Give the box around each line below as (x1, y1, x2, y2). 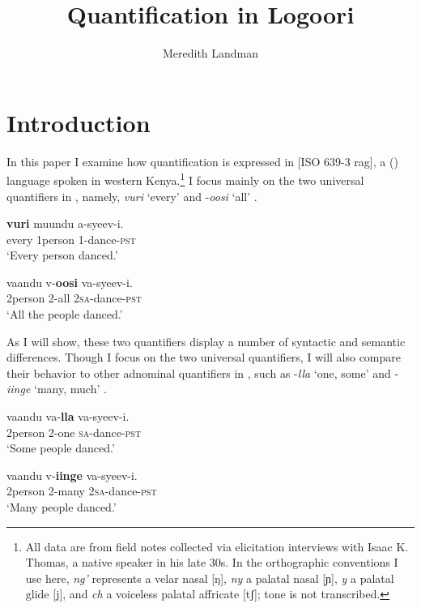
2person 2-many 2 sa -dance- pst (6, 482, 157, 499)
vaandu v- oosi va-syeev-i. (6, 273, 133, 290)
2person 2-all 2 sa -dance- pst (6, 289, 142, 306)
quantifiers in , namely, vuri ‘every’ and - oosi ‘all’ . (6, 187, 257, 204)
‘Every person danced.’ (6, 246, 118, 263)
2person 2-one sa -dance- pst (6, 423, 142, 440)
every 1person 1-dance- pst (6, 230, 136, 247)
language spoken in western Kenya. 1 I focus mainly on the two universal (6, 169, 364, 188)
